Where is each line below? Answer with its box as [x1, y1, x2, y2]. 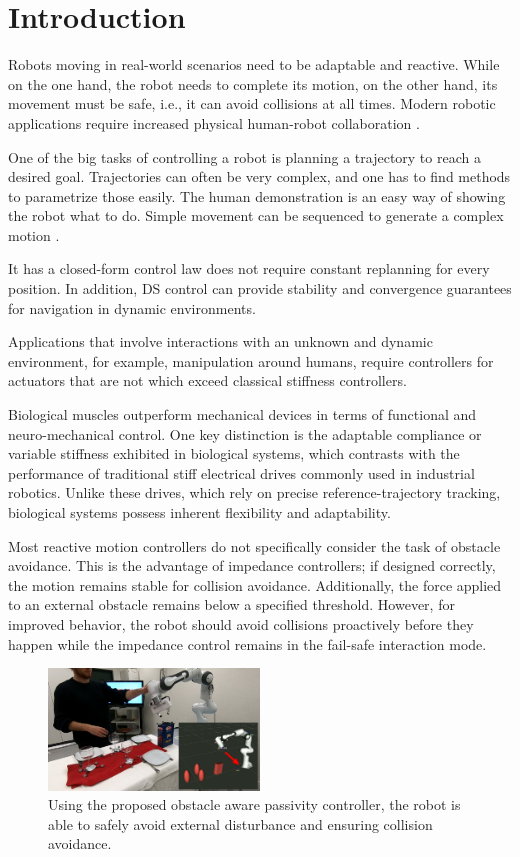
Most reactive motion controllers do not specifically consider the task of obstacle [8, 535, 501, 556]
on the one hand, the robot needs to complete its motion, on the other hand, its [8, 73, 498, 94]
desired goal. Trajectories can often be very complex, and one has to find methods [8, 166, 511, 187]
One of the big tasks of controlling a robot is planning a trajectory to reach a [8, 146, 481, 167]
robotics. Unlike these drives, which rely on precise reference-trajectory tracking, [8, 482, 501, 503]
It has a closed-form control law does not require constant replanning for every [8, 258, 490, 279]
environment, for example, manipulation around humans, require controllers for [8, 350, 494, 371]
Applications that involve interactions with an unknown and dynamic [8, 331, 433, 352]
